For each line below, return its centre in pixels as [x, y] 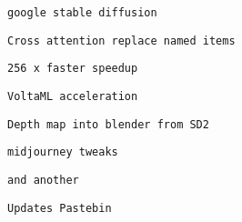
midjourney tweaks [63, 152]
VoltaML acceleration [73, 96]
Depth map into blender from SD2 [108, 124]
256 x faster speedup [73, 69]
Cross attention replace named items [121, 40]
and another [43, 180]
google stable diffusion [82, 13]
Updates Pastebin [60, 208]
